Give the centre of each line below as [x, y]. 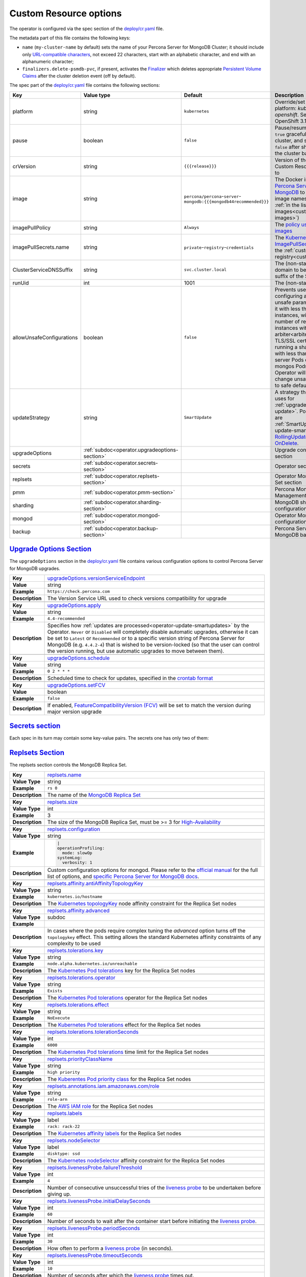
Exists [55, 991]
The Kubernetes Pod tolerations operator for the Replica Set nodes [127, 998]
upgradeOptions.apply [74, 605]
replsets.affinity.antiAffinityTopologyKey [95, 883]
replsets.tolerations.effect [78, 1005]
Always [192, 228]
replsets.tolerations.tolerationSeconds [93, 1032]
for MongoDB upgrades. [35, 568]
